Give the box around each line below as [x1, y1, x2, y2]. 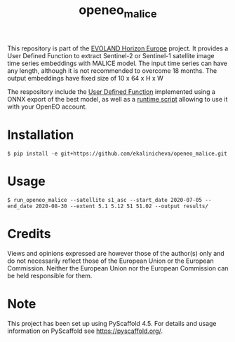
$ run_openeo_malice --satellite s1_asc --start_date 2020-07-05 [7, 196, 202, 203]
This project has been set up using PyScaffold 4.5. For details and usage [7, 319, 217, 327]
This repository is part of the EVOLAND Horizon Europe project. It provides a [7, 44, 229, 53]
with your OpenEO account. [7, 102, 88, 111]
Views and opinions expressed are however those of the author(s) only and [7, 249, 224, 257]
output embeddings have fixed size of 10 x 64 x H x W [7, 74, 163, 82]
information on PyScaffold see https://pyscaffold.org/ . [7, 327, 163, 335]
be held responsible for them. [7, 271, 93, 280]
